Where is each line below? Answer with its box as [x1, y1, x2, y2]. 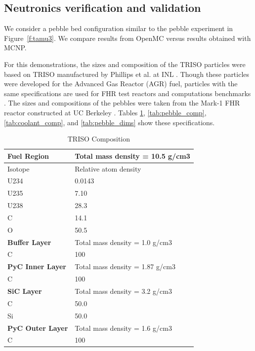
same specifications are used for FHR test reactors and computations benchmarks [4, 88, 251, 98]
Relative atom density [75, 163, 141, 174]
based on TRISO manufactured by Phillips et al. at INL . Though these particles [4, 69, 250, 79]
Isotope [7, 163, 30, 174]
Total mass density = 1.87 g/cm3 [75, 261, 175, 272]
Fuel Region [7, 150, 49, 161]
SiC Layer [7, 286, 42, 296]
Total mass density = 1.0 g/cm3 [75, 237, 172, 247]
